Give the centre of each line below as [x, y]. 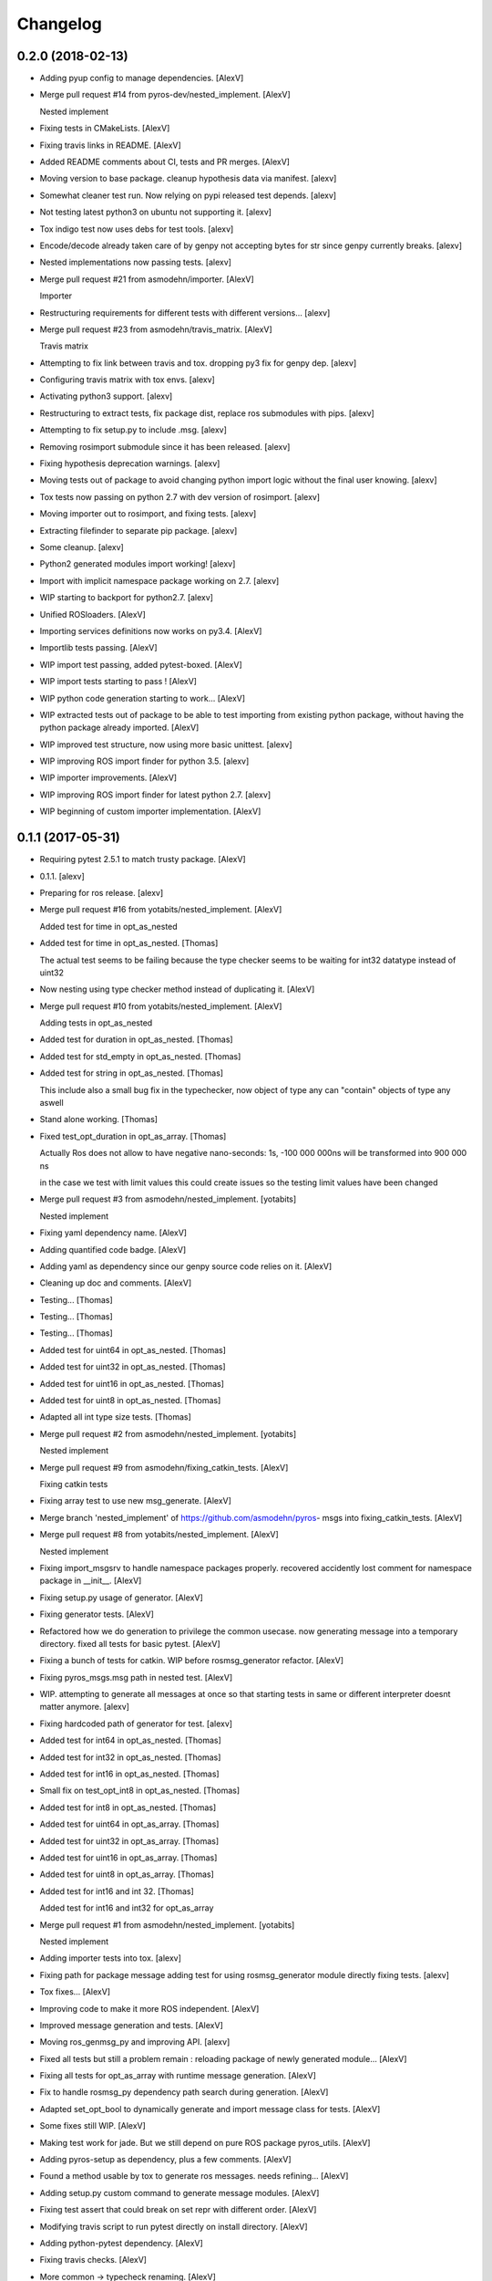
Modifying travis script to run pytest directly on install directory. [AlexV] [174, 2226]
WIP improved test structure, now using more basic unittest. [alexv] [166, 745]
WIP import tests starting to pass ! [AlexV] [118, 682]
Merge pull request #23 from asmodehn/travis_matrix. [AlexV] [156, 329]
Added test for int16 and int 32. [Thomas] [117, 1891]
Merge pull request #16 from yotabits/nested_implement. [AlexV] [161, 910]
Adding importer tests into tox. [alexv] [111, 1958]
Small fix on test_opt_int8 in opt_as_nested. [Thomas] [140, 1791]
